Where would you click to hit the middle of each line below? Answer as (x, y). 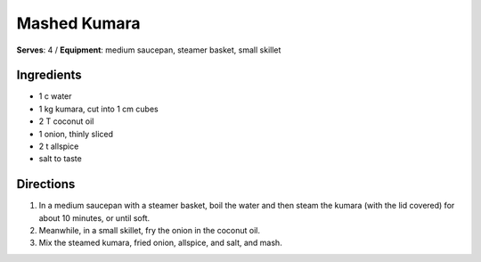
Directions (46, 184)
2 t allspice (59, 146)
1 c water (55, 96)
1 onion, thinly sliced (76, 134)
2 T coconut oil (66, 121)
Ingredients (49, 75)
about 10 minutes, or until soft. (94, 217)
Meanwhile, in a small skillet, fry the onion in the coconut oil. (150, 231)
